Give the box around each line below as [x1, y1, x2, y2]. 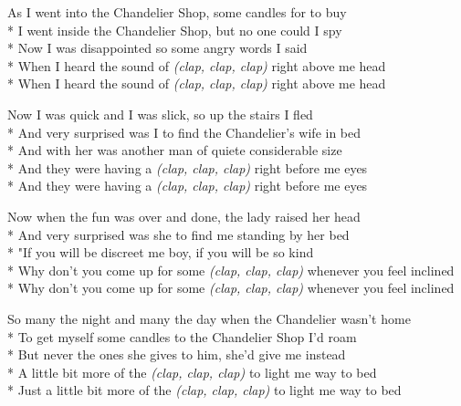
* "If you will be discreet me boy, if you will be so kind [7, 243, 314, 262]
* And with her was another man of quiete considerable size [7, 141, 342, 160]
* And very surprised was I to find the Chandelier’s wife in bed [7, 122, 361, 141]
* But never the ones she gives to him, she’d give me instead [7, 345, 346, 364]
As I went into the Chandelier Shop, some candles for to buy [7, 3, 347, 21]
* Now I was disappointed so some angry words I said [7, 38, 308, 57]
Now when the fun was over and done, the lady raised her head [7, 206, 361, 225]
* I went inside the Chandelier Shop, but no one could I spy [7, 20, 342, 39]
